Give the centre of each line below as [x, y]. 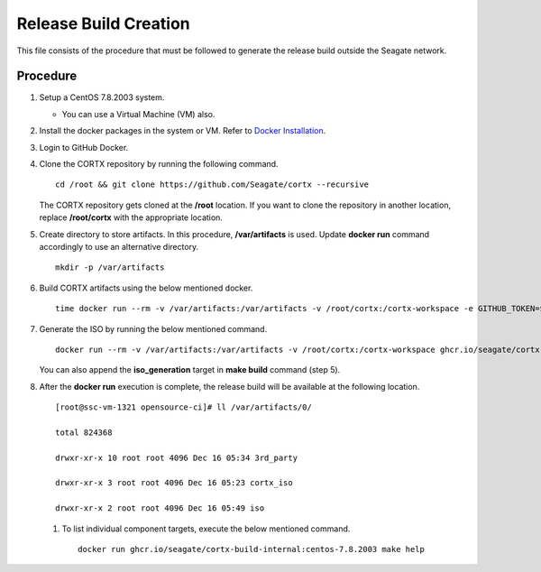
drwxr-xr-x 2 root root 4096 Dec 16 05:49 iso [160, 508]
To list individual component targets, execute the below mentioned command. [206, 529]
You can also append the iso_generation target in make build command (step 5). [190, 370]
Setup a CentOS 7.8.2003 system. [102, 97]
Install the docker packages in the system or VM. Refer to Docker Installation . [183, 131]
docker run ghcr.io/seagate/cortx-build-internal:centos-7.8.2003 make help [252, 549]
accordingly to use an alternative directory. [119, 246]
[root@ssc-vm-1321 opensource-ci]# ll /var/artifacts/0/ [184, 407]
